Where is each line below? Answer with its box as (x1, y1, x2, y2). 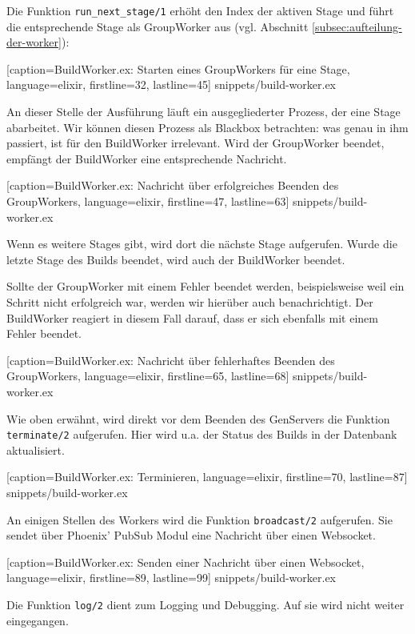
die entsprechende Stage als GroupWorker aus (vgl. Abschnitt (6, 18, 309, 34)
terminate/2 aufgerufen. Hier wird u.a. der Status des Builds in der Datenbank (6, 426, 397, 443)
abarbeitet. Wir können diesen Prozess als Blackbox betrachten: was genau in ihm (6, 118, 409, 135)
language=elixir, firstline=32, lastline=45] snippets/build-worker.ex (6, 76, 336, 93)
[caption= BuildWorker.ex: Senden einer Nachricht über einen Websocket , (6, 553, 365, 570)
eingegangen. (6, 612, 69, 628)
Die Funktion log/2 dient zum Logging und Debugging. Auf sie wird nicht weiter (6, 596, 405, 612)
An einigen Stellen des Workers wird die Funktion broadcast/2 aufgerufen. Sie (6, 511, 393, 528)
